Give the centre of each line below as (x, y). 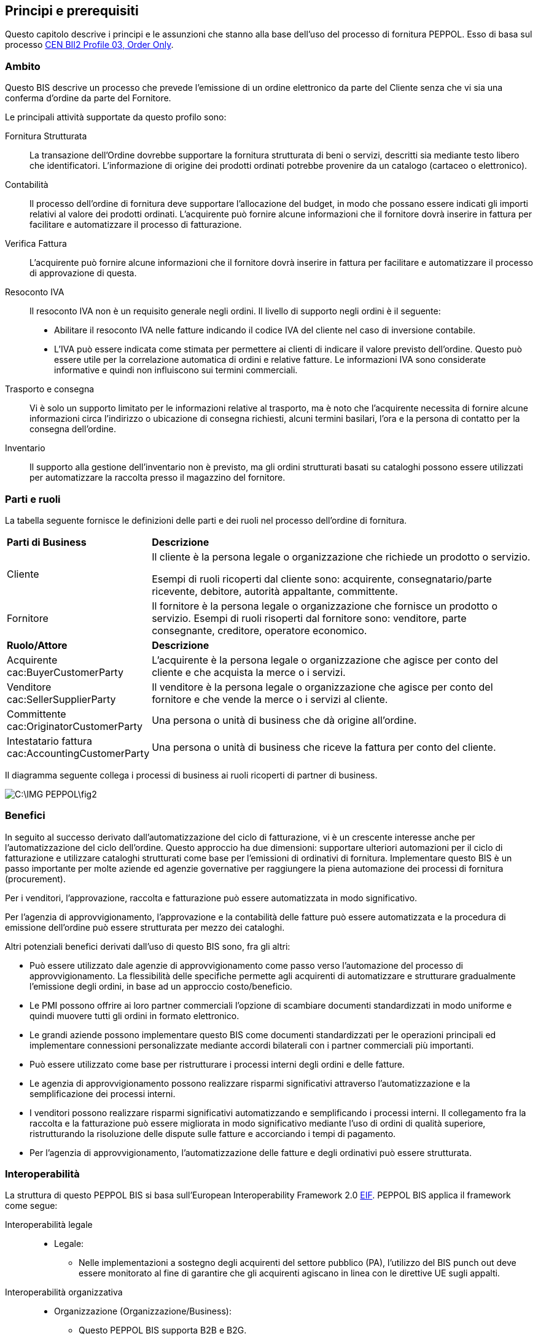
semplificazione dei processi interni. (103, 1093)
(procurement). (36, 879)
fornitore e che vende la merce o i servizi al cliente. (270, 699)
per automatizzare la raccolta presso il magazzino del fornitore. (158, 478)
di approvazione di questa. (83, 273)
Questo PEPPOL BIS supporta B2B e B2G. (163, 1330)
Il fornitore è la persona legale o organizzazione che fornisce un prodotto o (325, 606)
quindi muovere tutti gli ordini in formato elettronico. (134, 1015)
